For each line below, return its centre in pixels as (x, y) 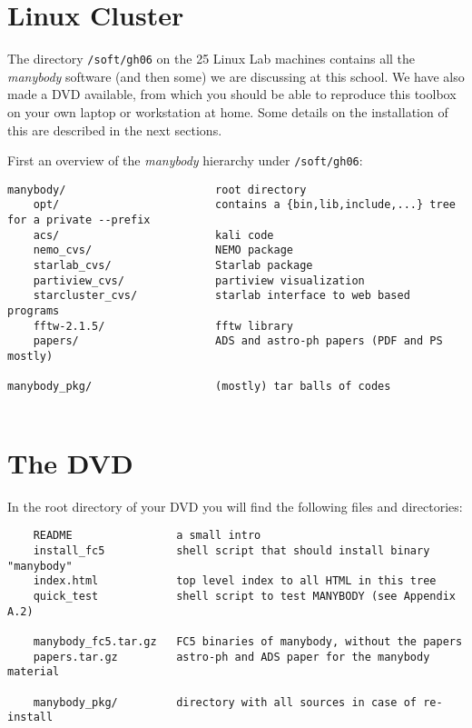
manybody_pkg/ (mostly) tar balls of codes (199, 387)
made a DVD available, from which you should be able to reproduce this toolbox (232, 94)
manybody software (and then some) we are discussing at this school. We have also (236, 76)
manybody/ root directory (157, 189)
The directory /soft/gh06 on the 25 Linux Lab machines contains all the (211, 59)
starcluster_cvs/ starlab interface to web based (221, 296)
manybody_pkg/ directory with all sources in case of (225, 702)
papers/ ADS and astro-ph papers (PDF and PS (238, 341)
